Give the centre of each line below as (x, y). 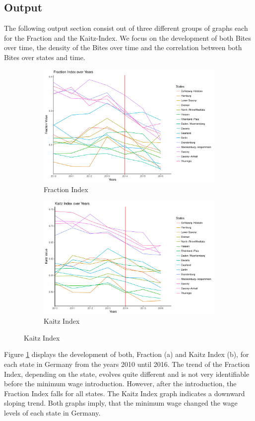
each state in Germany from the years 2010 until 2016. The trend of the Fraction (127, 364)
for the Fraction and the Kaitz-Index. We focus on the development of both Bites (128, 37)
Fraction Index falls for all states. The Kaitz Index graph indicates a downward (125, 393)
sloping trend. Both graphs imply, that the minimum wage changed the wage (121, 403)
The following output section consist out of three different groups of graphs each (126, 28)
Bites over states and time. (45, 57)
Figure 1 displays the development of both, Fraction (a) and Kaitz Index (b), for (127, 354)
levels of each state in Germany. (52, 412)
